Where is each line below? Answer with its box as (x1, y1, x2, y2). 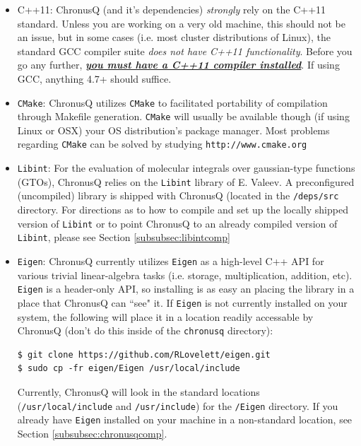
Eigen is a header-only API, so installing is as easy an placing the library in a (17, 281, 355, 296)
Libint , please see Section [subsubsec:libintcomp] (17, 230, 230, 245)
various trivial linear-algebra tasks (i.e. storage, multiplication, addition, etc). (17, 267, 353, 282)
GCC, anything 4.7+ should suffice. (17, 71, 172, 86)
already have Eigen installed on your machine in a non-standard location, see (17, 412, 353, 427)
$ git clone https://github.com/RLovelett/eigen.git (17, 349, 271, 360)
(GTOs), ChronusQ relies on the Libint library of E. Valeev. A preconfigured (17, 174, 355, 189)
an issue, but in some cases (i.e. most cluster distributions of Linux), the (17, 30, 331, 45)
